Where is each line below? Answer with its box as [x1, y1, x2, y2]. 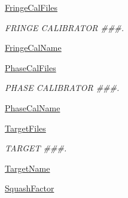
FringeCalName [5, 41, 62, 54]
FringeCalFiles [5, 1, 58, 13]
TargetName [5, 162, 50, 174]
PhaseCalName [5, 101, 60, 114]
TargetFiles [5, 121, 46, 134]
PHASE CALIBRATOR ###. [5, 81, 120, 94]
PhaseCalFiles [5, 61, 56, 74]
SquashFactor [5, 182, 54, 194]
